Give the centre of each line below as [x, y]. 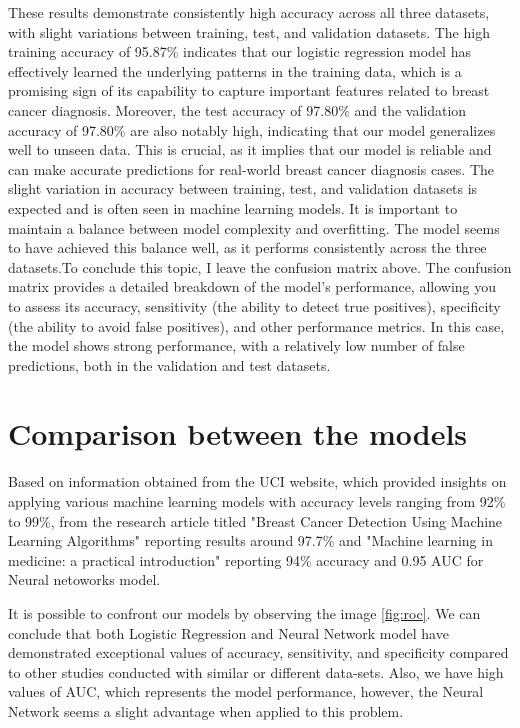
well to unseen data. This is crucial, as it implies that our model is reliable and [250, 149]
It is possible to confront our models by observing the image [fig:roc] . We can [244, 612]
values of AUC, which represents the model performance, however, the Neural [246, 691]
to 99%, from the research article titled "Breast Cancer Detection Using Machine [255, 520]
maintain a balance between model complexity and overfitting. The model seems [254, 227]
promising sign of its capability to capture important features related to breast [249, 90]
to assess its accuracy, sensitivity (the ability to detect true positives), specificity [254, 305]
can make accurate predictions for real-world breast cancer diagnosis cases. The [251, 168]
